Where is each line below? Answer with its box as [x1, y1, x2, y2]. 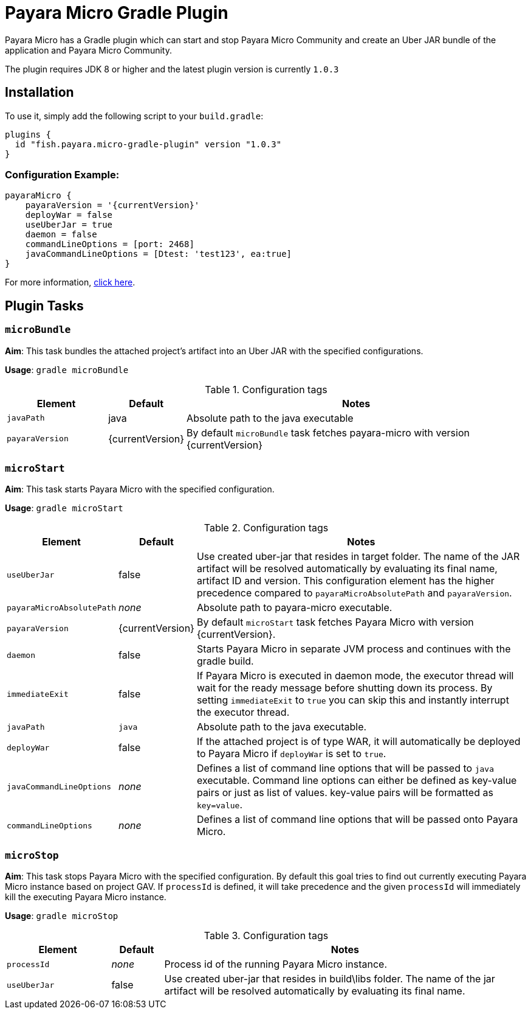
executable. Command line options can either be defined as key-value [196, 774, 517, 787]
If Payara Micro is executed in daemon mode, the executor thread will [196, 670, 514, 682]
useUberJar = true [25, 220, 113, 230]
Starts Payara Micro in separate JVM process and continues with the [196, 643, 511, 656]
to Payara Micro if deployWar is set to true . [196, 747, 386, 760]
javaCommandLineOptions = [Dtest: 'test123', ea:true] [25, 249, 292, 259]
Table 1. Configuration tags [205, 383, 327, 396]
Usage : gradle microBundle [5, 364, 129, 375]
